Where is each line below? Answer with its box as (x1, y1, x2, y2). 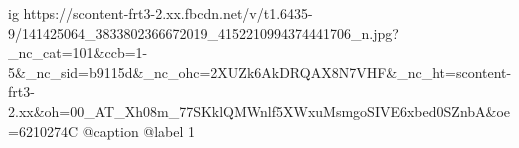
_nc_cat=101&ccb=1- (8, 42, 148, 63)
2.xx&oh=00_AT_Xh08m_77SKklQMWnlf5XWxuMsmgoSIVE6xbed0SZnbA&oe (8, 100, 511, 121)
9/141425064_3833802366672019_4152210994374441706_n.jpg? (8, 22, 399, 43)
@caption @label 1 (82, 120, 196, 141)
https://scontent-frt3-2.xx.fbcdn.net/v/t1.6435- (23, 3, 313, 23)
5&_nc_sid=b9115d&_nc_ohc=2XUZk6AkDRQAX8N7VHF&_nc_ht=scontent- (8, 61, 512, 82)
